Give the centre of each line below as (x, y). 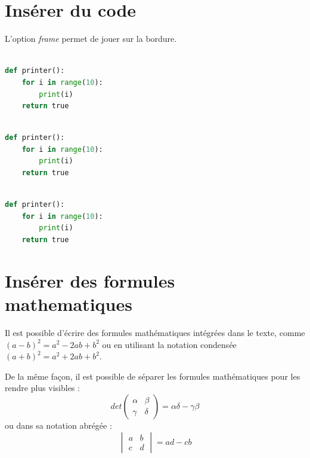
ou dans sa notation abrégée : (58, 425)
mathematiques (69, 304)
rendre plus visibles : (42, 388)
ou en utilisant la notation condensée (169, 344)
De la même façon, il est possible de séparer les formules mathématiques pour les (153, 376)
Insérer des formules (90, 280)
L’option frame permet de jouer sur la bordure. (91, 39)
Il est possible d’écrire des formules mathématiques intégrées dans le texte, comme (155, 332)
